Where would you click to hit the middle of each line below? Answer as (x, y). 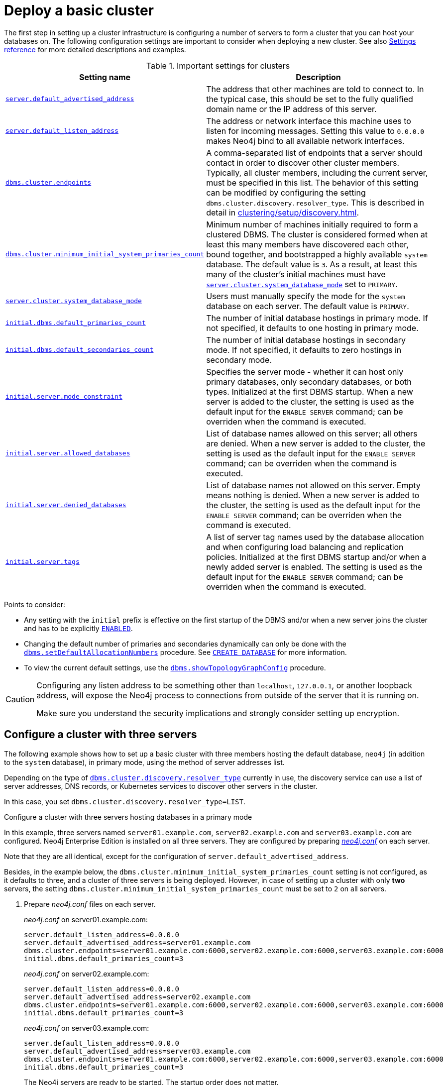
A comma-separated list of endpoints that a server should (314, 153)
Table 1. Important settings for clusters (218, 65)
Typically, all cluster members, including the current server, (317, 172)
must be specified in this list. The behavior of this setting (312, 182)
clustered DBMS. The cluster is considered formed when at (317, 234)
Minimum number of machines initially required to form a (312, 224)
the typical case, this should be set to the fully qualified (310, 99)
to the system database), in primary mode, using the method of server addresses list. (144, 762)
